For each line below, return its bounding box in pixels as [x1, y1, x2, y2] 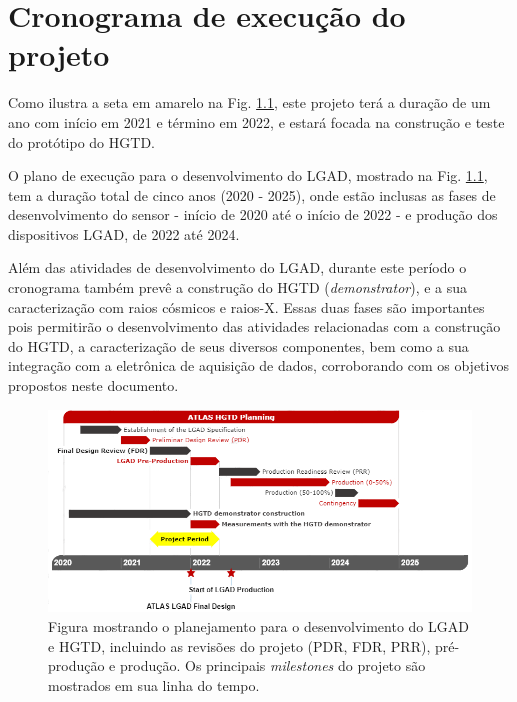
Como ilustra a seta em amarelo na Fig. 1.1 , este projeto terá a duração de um [8, 92, 491, 113]
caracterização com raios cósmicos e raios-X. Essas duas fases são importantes [8, 296, 485, 317]
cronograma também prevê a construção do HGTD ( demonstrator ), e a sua [8, 277, 468, 298]
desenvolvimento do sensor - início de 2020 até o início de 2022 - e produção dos [8, 204, 498, 225]
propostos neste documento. [8, 375, 179, 396]
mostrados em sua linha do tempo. [48, 674, 260, 695]
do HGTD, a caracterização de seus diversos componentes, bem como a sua [8, 335, 469, 356]
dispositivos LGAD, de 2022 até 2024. [8, 223, 240, 244]
